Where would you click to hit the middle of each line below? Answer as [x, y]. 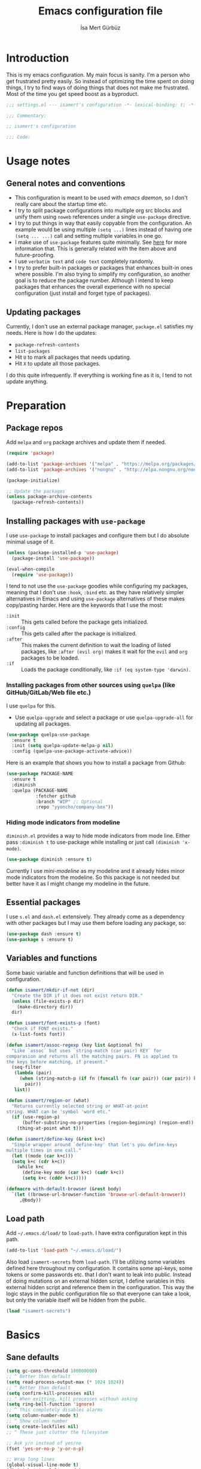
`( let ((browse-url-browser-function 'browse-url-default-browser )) [99, 1194]
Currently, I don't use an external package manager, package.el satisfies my [100, 327]
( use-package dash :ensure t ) [44, 934]
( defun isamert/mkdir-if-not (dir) [51, 990]
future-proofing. [35, 255]
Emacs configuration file [100, 11]
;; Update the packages [36, 491]
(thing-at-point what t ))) [51, 1128]
